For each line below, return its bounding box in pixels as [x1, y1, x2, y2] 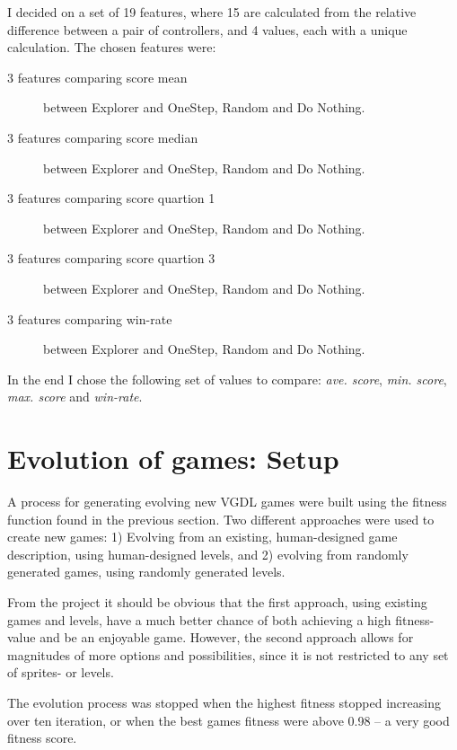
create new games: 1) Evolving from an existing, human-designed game [7, 527, 398, 546]
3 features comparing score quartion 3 [7, 249, 215, 268]
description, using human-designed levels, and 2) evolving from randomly [7, 544, 409, 563]
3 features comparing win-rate [7, 309, 172, 328]
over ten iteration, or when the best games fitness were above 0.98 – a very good [7, 710, 450, 729]
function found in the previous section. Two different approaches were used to [7, 509, 435, 528]
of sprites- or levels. [7, 663, 114, 682]
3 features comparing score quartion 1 [7, 189, 215, 207]
